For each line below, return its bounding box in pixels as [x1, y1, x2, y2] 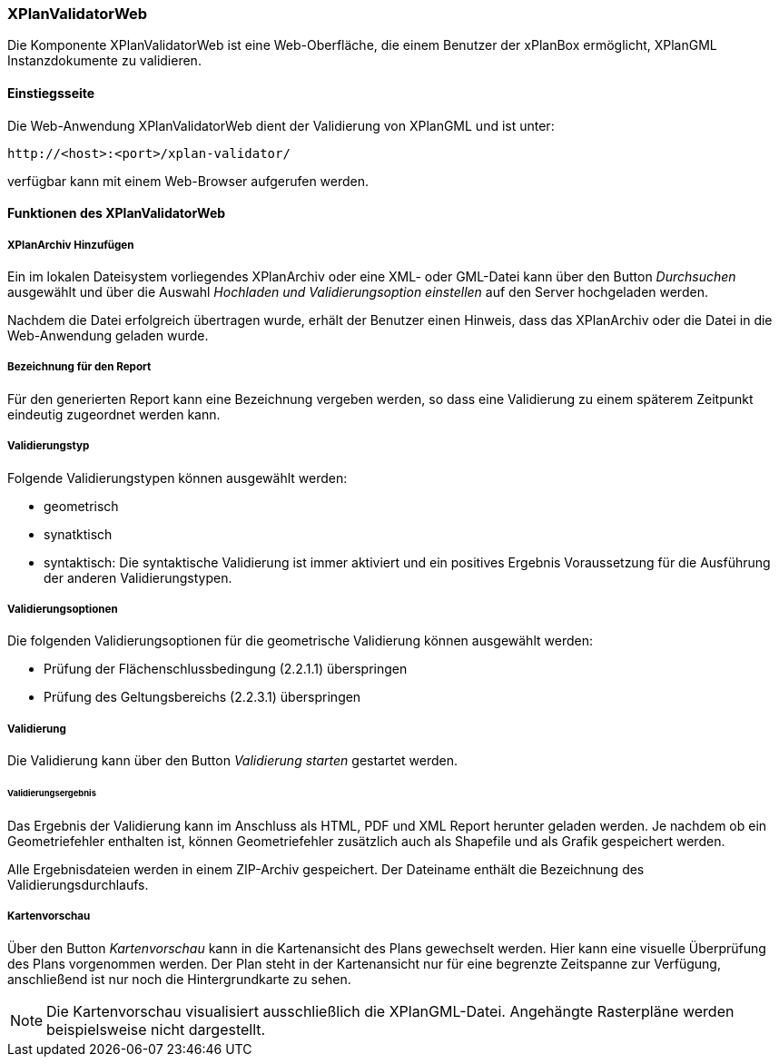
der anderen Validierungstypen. [44, 569, 232, 586]
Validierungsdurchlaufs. [7, 876, 149, 892]
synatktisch [44, 526, 113, 542]
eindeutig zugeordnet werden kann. [7, 406, 221, 422]
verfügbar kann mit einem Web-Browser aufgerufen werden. [7, 172, 370, 189]
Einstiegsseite [7, 84, 95, 101]
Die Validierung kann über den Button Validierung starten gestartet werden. [7, 753, 459, 769]
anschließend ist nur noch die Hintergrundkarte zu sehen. [7, 970, 351, 987]
